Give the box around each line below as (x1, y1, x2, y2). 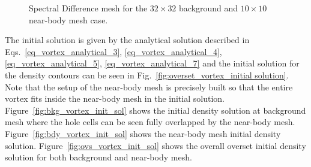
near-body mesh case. (29, 13, 108, 26)
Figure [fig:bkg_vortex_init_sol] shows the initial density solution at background (5, 104, 306, 116)
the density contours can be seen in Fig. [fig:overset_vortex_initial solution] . (5, 68, 289, 81)
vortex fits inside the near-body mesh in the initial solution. (5, 92, 225, 105)
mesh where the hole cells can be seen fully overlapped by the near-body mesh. (5, 116, 295, 128)
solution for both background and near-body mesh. (5, 151, 192, 163)
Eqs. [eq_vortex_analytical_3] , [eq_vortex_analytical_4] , (5, 45, 222, 57)
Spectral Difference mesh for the (29, 2, 148, 14)
